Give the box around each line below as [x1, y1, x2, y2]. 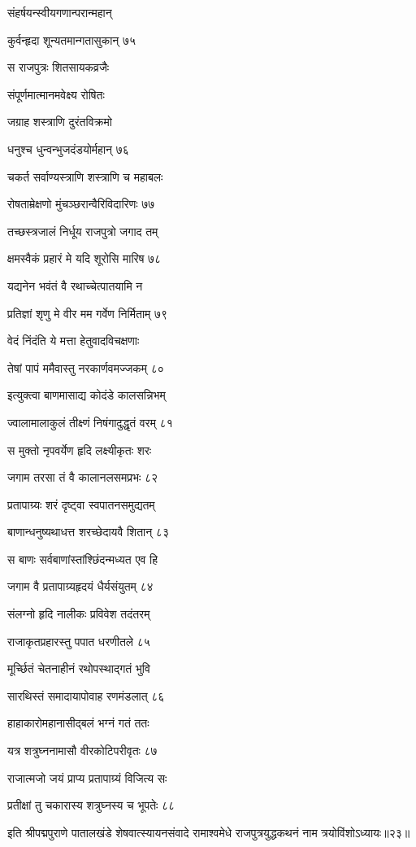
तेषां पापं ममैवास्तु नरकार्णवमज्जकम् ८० [7, 359, 164, 376]
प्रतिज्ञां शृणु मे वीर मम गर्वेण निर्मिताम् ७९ [7, 304, 168, 321]
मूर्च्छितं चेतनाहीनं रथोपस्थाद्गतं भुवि [7, 660, 150, 677]
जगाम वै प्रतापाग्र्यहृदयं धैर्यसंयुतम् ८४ [7, 578, 154, 595]
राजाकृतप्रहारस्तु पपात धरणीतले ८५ [7, 632, 150, 649]
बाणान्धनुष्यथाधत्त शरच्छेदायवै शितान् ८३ [7, 523, 169, 540]
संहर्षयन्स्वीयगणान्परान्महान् [7, 4, 112, 20]
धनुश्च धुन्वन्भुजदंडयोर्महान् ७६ [7, 140, 129, 157]
